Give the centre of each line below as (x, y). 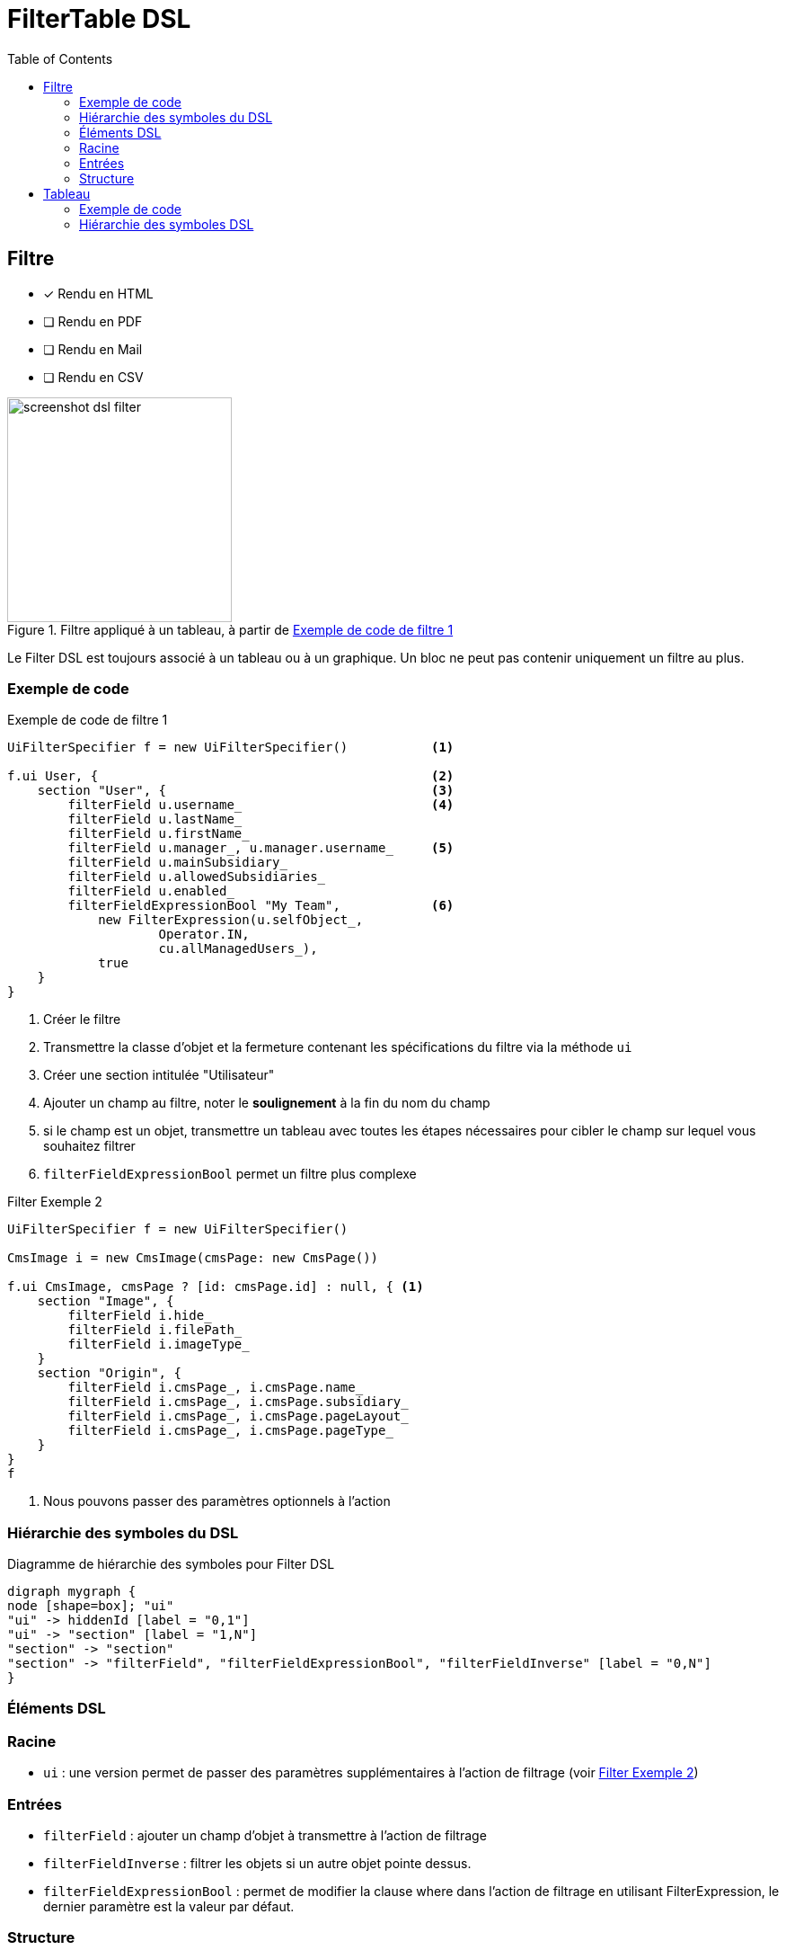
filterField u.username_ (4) (261, 805)
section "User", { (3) (246, 791)
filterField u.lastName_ (155, 819)
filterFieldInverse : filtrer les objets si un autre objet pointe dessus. (257, 1863)
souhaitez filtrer (89, 1146)
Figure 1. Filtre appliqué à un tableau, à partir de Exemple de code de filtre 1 (230, 629)
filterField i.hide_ (140, 1316)
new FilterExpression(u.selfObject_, (231, 920)
